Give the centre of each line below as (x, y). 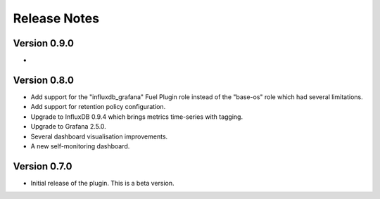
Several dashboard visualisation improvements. (99, 136)
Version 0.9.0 (43, 43)
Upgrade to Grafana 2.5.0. (69, 127)
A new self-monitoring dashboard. (80, 146)
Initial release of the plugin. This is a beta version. (102, 183)
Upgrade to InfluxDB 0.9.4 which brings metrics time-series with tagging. (137, 117)
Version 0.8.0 (43, 80)
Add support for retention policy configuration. (98, 107)
